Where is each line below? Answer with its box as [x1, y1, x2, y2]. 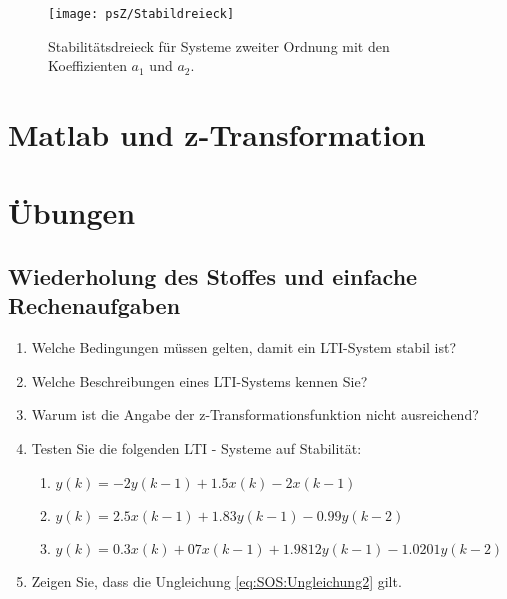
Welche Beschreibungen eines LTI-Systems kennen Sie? [31, 370, 368, 391]
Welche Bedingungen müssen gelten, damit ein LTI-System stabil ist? [31, 337, 457, 358]
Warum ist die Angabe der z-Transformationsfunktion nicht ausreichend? [31, 404, 479, 425]
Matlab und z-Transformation [8, 114, 426, 155]
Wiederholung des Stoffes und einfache [8, 260, 418, 291]
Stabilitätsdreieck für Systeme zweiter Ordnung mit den [48, 35, 390, 56]
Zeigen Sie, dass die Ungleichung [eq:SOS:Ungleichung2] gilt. [31, 570, 402, 591]
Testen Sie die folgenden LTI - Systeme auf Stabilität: [31, 437, 362, 458]
